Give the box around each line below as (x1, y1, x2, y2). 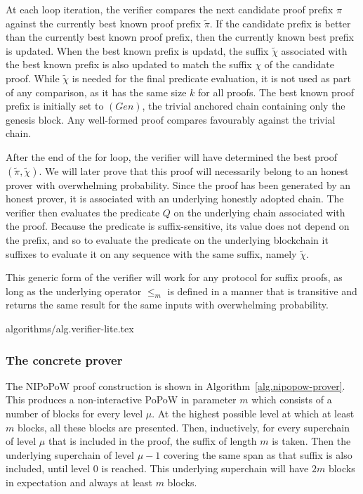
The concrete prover (6, 351, 123, 368)
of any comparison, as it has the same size (6, 84, 187, 99)
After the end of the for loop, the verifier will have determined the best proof (6, 149, 338, 164)
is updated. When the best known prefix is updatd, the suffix (6, 43, 269, 58)
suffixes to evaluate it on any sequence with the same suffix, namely (6, 246, 297, 261)
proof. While (6, 70, 60, 85)
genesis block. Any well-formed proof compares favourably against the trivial (6, 112, 336, 126)
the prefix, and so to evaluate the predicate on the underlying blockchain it (6, 232, 329, 247)
